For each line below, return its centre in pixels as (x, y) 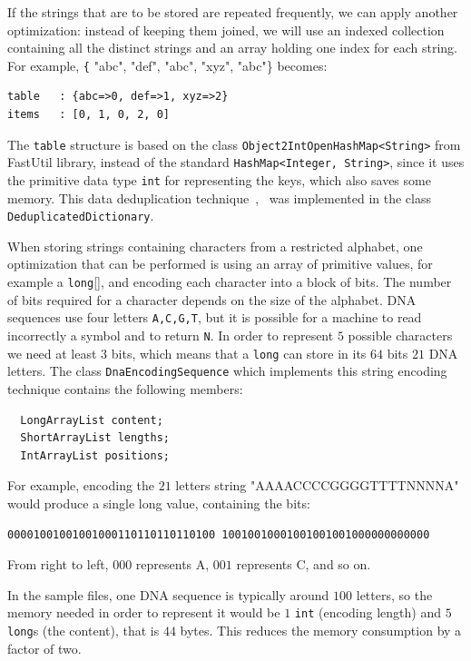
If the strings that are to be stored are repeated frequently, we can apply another (233, 12)
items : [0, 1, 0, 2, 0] (88, 115)
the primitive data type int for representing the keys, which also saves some (219, 179)
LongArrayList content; (92, 420)
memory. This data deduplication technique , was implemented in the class (220, 197)
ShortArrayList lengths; (95, 438)
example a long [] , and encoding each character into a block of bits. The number (230, 282)
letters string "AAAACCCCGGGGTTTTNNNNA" (317, 485)
